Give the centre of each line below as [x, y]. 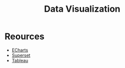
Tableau [20, 60]
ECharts [20, 50]
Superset [21, 55]
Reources [25, 36]
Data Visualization [82, 9]
